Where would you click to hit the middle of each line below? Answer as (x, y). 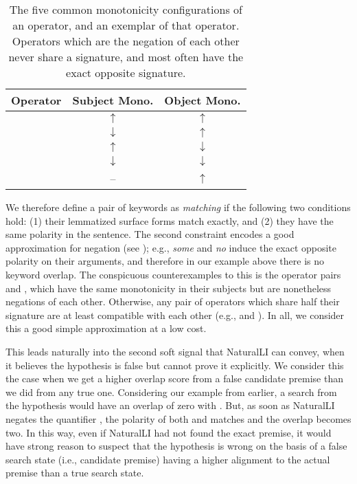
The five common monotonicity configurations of (126, 9)
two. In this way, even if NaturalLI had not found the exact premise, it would (169, 432)
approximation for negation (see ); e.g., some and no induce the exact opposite (171, 247)
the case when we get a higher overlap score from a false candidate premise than (174, 378)
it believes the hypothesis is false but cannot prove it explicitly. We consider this (175, 365)
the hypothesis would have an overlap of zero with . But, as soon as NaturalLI (170, 405)
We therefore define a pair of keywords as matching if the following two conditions (178, 207)
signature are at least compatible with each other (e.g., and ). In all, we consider (175, 315)
